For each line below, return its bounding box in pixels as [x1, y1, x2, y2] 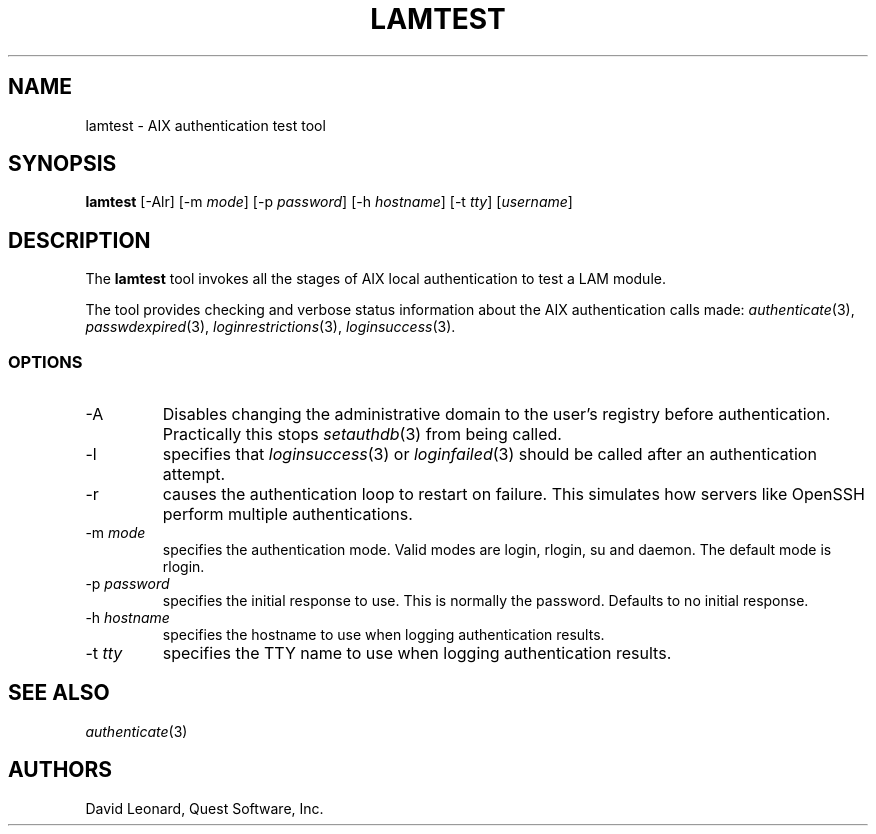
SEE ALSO [8, 680, 110, 706]
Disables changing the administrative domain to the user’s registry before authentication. [162, 404, 831, 425]
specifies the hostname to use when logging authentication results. [162, 626, 605, 644]
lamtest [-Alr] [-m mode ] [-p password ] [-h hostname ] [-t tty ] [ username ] [85, 193, 573, 211]
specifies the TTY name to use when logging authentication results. [162, 643, 672, 664]
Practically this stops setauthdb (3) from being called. [162, 424, 562, 445]
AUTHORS [8, 757, 113, 783]
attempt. [162, 464, 226, 485]
